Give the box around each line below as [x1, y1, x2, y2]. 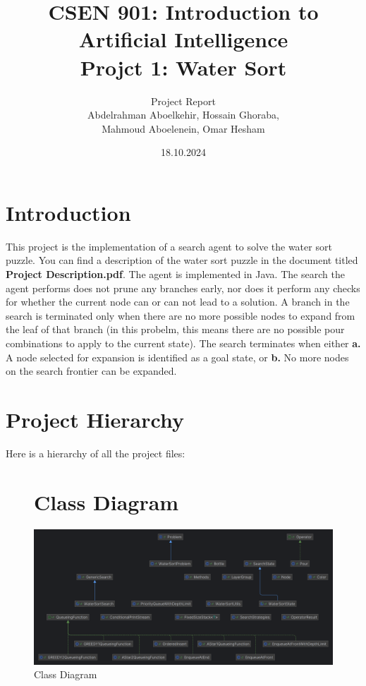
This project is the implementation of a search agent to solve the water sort [6, 239, 332, 253]
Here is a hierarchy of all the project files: [6, 445, 185, 460]
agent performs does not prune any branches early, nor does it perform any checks [6, 280, 360, 295]
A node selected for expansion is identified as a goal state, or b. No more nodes [6, 349, 349, 364]
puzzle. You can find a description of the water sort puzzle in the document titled [6, 253, 358, 267]
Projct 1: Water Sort [80, 52, 287, 81]
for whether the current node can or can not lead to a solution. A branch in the [6, 294, 350, 309]
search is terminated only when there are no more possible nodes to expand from [6, 308, 355, 323]
